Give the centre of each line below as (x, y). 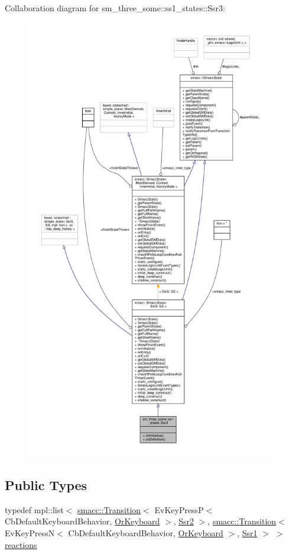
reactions (21, 544)
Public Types (46, 484)
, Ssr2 (184, 521)
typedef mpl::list (34, 509)
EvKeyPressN (30, 532)
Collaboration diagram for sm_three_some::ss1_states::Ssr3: (115, 8)
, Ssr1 (247, 532)
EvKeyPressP (179, 509)
